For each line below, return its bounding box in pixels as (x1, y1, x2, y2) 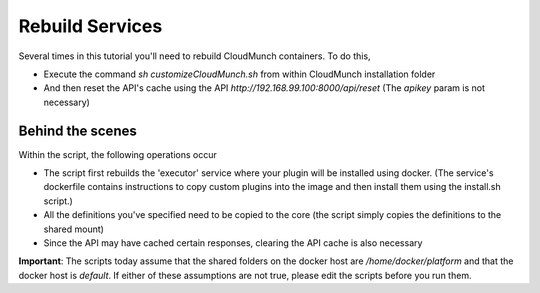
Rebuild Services (18, 15, 163, 37)
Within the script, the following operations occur (18, 148, 217, 160)
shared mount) (43, 223, 105, 235)
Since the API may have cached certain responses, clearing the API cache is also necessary (43, 236, 423, 249)
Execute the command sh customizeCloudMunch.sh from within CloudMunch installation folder (43, 68, 436, 80)
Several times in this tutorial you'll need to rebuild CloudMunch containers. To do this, (18, 50, 371, 62)
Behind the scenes (18, 122, 137, 139)
